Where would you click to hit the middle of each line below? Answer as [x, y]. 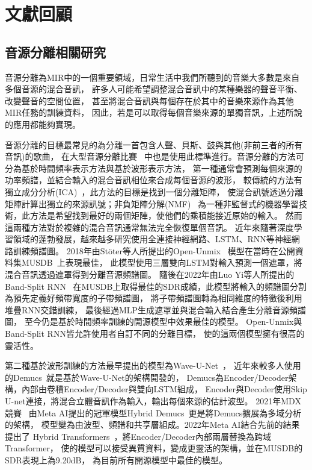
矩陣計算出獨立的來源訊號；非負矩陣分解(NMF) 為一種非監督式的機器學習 [152, 203]
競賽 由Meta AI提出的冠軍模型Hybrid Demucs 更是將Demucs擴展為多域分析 [153, 412]
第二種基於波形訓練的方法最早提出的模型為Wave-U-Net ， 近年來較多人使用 [153, 365]
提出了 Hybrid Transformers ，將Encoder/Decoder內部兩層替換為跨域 [138, 436]
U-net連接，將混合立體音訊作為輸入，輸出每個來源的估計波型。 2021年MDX [153, 401]
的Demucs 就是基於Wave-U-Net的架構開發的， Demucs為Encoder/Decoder [147, 377]
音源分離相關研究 [55, 52]
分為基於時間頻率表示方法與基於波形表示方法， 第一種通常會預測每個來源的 [154, 168]
